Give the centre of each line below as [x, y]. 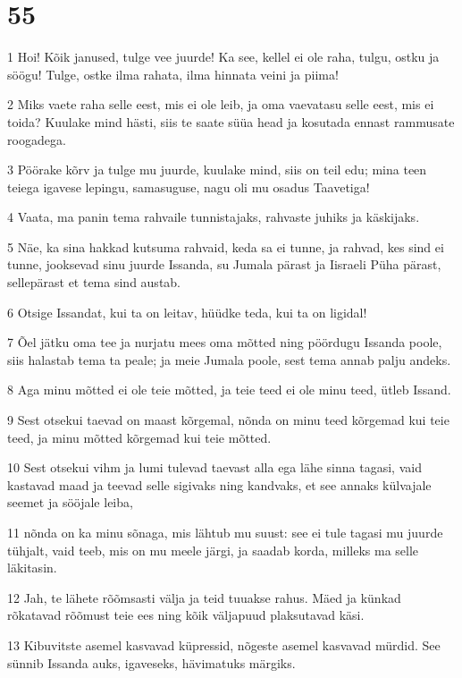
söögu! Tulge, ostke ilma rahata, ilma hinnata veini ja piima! [173, 74]
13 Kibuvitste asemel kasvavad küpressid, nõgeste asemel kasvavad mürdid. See [224, 644]
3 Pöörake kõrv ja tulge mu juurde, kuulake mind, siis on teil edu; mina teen [217, 169]
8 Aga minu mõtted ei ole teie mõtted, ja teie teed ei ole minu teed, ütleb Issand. [229, 390]
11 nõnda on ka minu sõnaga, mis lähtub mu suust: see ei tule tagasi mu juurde [225, 532]
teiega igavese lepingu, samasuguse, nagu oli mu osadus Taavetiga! [189, 186]
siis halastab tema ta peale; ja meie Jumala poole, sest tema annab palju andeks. [229, 359]
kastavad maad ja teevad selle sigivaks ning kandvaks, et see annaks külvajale [219, 484]
